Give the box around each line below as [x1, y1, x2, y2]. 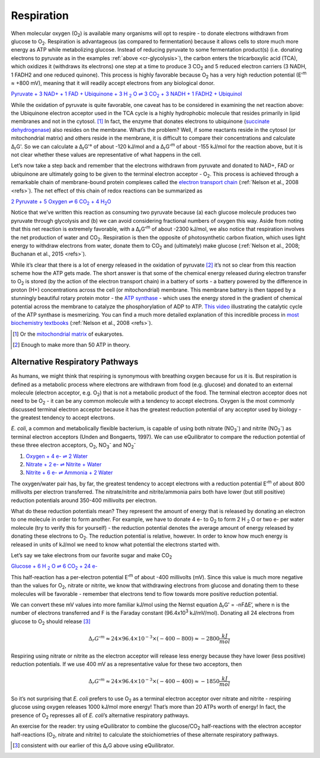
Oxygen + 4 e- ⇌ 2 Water [25, 452, 88, 460]
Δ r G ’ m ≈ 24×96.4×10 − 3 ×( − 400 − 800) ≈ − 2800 [88, 634, 220, 643]
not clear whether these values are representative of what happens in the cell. [11, 151, 201, 159]
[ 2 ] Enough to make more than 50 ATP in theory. [12, 342, 130, 349]
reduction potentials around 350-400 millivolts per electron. [11, 497, 157, 504]
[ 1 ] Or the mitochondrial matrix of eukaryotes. [12, 330, 124, 337]
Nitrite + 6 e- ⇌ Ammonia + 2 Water [25, 469, 113, 476]
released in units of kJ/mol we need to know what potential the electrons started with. [11, 541, 220, 548]
